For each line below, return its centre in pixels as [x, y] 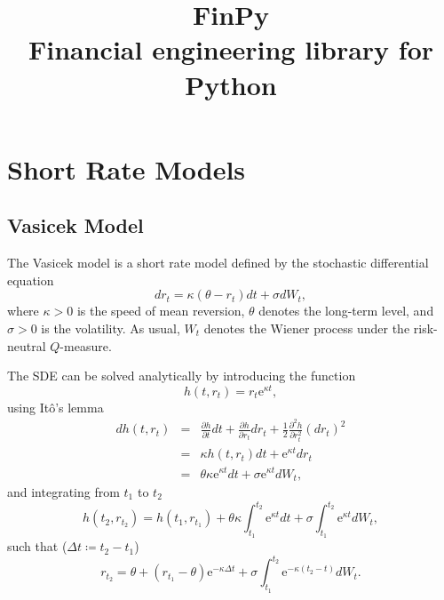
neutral [27, 345]
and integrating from [63, 492]
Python [231, 84]
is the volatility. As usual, [111, 328]
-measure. [86, 345]
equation [31, 280]
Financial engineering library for [231, 49]
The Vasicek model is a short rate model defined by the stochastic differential [218, 263]
